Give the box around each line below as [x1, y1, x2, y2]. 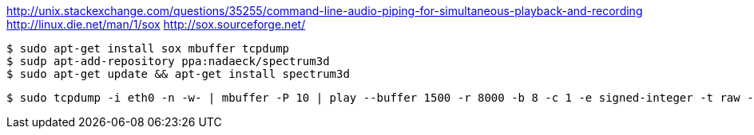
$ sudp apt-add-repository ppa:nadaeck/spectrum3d [6, 55, 330, 67]
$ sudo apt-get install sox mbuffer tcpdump [6, 42, 290, 55]
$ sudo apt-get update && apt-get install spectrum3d [6, 67, 350, 80]
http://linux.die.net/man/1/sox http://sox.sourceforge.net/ [6, 17, 306, 31]
